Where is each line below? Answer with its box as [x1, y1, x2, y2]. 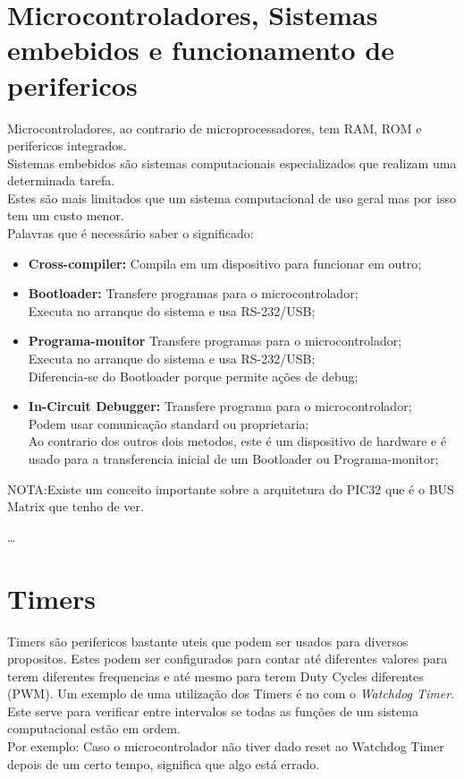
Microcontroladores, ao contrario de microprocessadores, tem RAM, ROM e [7, 118, 422, 137]
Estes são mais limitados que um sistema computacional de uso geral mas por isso [7, 188, 456, 207]
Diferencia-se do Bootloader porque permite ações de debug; [28, 366, 359, 385]
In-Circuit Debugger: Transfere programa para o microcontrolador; [28, 397, 412, 415]
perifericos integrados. [7, 136, 127, 155]
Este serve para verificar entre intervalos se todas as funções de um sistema [7, 701, 418, 720]
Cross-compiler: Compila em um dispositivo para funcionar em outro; [28, 253, 422, 272]
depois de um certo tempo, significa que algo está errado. [7, 754, 320, 773]
